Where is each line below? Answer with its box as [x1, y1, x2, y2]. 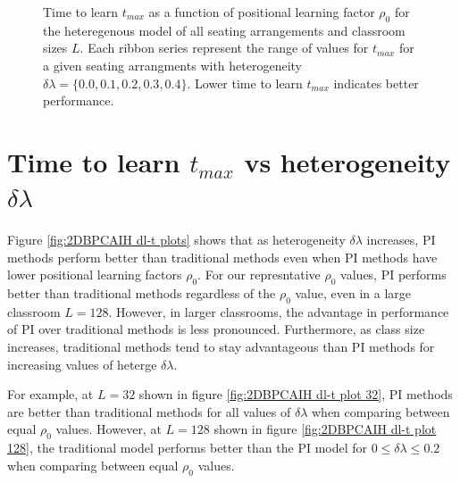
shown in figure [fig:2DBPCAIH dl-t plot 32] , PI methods [138, 385, 453, 404]
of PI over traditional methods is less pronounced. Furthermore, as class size [7, 320, 425, 338]
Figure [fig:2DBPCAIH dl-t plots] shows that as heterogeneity [7, 230, 346, 249]
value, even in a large [295, 284, 412, 303]
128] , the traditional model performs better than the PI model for [7, 438, 368, 457]
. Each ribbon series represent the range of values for [79, 38, 369, 57]
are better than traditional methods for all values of [7, 402, 291, 421]
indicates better [333, 73, 419, 92]
